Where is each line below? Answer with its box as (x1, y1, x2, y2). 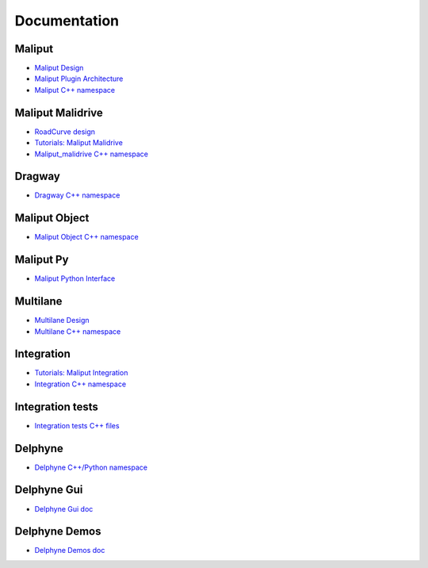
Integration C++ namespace (34, 379, 127, 389)
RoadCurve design (34, 127, 95, 136)
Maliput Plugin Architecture (34, 74, 124, 83)
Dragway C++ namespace (34, 190, 120, 200)
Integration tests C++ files (34, 420, 120, 430)
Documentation (14, 12, 120, 29)
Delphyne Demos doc (34, 546, 105, 555)
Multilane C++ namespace (34, 326, 121, 336)
